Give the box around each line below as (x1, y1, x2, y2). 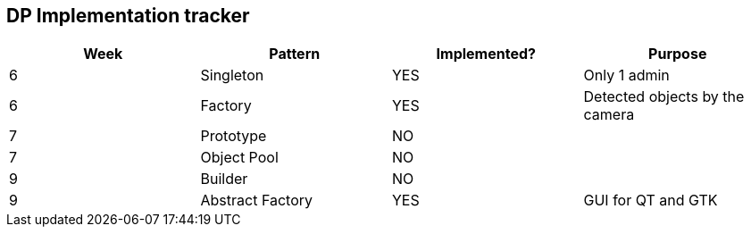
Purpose (648, 45, 707, 63)
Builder (200, 170, 248, 188)
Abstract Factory (200, 191, 313, 210)
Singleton (200, 66, 264, 85)
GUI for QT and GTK (583, 191, 718, 210)
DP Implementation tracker (6, 4, 250, 27)
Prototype (200, 127, 267, 146)
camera (583, 105, 635, 124)
